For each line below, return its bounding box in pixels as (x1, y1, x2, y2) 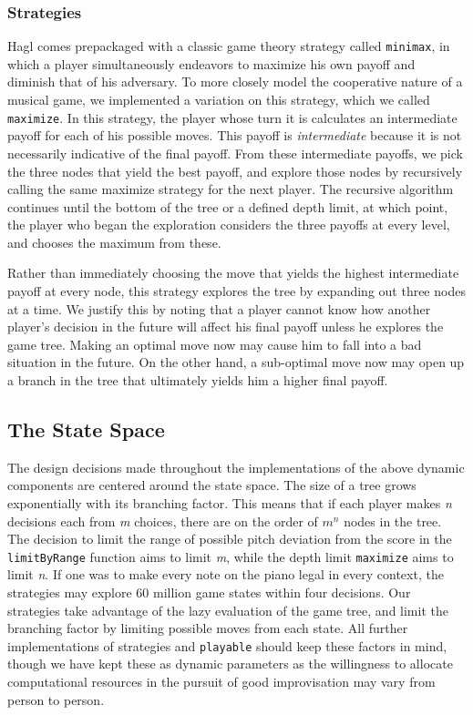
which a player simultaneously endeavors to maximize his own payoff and (7, 54, 416, 73)
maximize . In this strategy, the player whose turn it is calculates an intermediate (7, 107, 458, 127)
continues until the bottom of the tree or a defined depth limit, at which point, (7, 197, 448, 216)
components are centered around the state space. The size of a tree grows (7, 475, 416, 495)
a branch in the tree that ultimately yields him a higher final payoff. (7, 371, 388, 390)
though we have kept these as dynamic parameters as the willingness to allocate (7, 654, 453, 673)
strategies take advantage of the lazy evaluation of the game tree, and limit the (7, 600, 448, 619)
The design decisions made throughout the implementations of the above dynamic (7, 457, 465, 476)
